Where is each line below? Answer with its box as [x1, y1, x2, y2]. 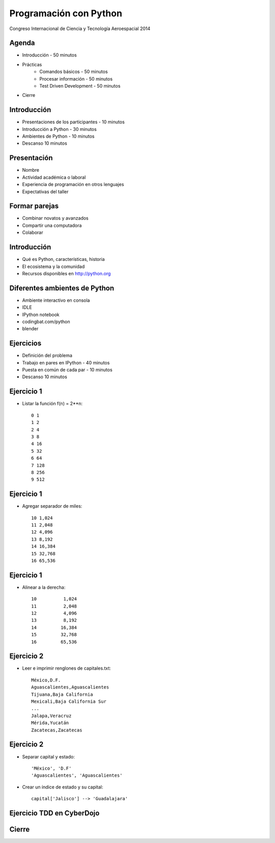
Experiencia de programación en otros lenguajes [22, 181, 124, 188]
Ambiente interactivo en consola [22, 297, 90, 303]
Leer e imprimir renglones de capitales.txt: [22, 665, 112, 671]
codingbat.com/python [22, 319, 70, 325]
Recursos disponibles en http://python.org [22, 270, 111, 276]
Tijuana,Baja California [31, 691, 93, 697]
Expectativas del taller [22, 189, 69, 195]
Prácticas [22, 61, 42, 67]
